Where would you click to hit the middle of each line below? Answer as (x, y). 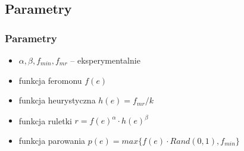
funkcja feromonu (50, 80)
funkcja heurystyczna (57, 100)
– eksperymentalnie (105, 60)
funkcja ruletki (45, 120)
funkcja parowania (52, 140)
